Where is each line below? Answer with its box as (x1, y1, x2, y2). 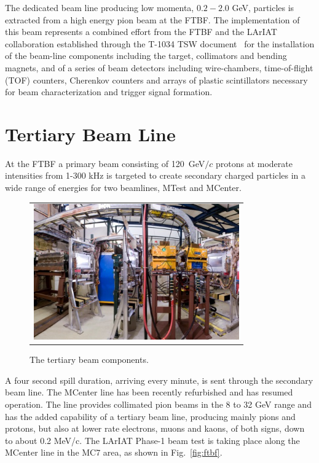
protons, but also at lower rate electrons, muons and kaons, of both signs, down (5, 422, 305, 435)
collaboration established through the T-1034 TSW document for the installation (5, 37, 315, 50)
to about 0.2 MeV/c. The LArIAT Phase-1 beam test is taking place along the (5, 434, 300, 446)
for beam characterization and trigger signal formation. (5, 85, 213, 98)
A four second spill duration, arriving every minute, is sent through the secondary (5, 373, 313, 386)
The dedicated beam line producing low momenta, (5, 1, 194, 14)
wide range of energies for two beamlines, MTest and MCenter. (5, 181, 242, 194)
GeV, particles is (232, 1, 294, 14)
